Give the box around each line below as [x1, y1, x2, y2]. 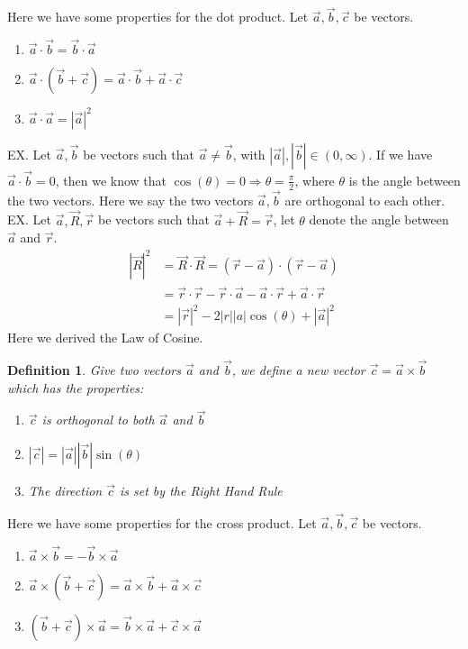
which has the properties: [7, 378, 144, 397]
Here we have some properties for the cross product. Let [7, 513, 317, 532]
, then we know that [55, 170, 167, 189]
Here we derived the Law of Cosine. [7, 328, 203, 347]
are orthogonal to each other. [284, 190, 445, 209]
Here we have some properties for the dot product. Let [7, 7, 309, 26]
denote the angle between [309, 210, 449, 229]
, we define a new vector [231, 360, 365, 379]
